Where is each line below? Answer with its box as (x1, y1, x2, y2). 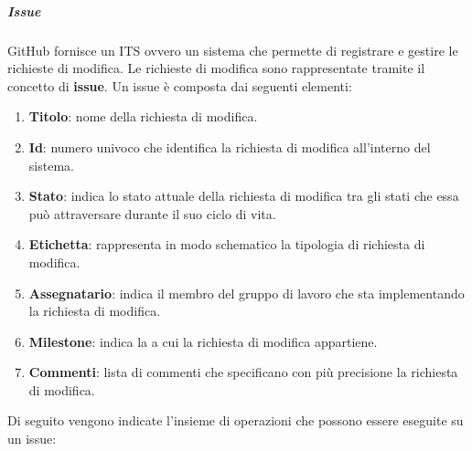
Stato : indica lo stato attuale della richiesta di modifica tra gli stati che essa (28, 186, 459, 205)
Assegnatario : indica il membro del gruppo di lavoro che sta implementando (28, 283, 465, 302)
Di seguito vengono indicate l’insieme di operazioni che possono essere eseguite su (7, 411, 464, 430)
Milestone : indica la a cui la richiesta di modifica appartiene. (28, 331, 378, 351)
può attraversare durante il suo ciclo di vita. (28, 204, 276, 223)
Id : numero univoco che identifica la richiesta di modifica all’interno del (28, 137, 431, 156)
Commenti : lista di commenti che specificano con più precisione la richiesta (28, 362, 458, 382)
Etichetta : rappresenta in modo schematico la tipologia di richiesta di (28, 235, 425, 254)
